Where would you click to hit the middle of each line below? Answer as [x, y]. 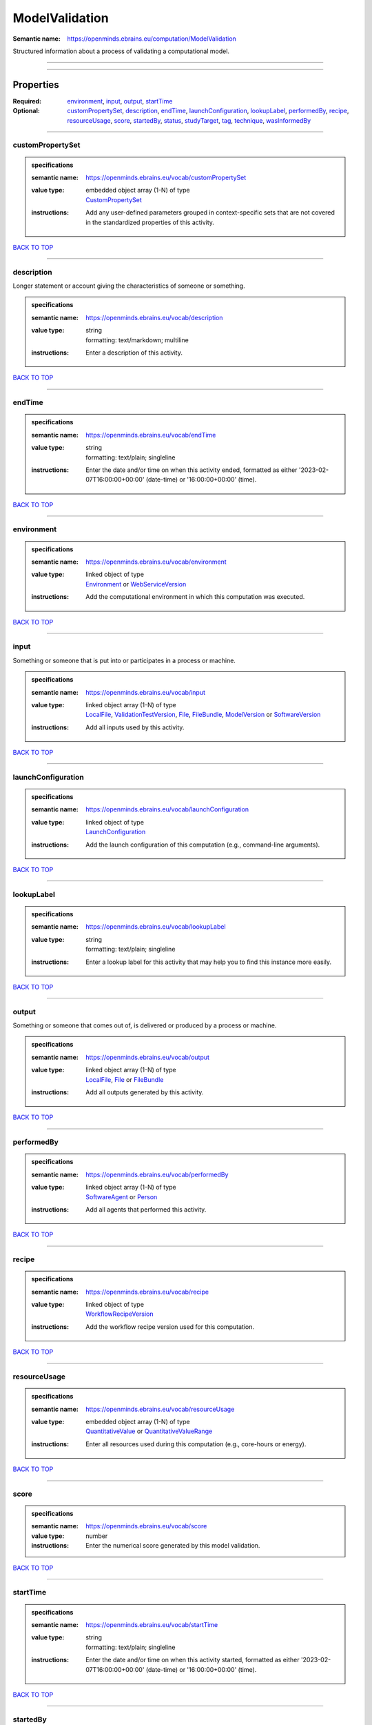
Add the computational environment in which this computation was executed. [195, 597]
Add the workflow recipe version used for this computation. [170, 1327]
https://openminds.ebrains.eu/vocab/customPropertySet [166, 177]
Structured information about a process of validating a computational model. [121, 51]
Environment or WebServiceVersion [136, 584]
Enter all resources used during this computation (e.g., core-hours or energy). [196, 1444]
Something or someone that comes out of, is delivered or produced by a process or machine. [145, 1025]
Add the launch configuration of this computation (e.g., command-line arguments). [203, 845]
